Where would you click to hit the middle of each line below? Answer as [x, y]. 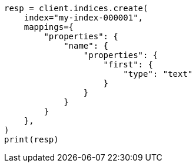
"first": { [128, 64]
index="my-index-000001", [84, 18]
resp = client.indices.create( [76, 8]
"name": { [86, 46]
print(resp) [31, 139]
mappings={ [49, 27]
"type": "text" [158, 74]
